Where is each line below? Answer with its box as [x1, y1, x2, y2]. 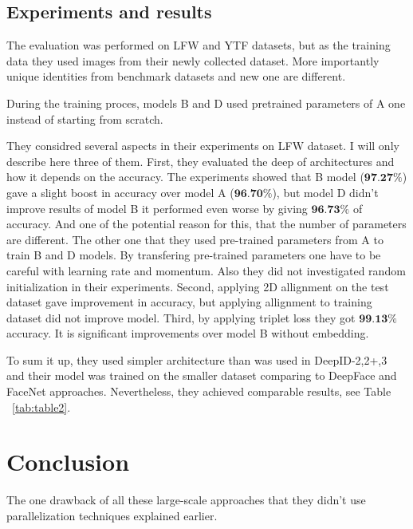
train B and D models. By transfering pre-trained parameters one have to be [6, 247, 381, 263]
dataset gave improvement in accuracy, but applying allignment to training [6, 294, 372, 310]
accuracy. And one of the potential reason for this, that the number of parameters [6, 215, 407, 232]
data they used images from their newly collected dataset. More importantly [6, 52, 380, 69]
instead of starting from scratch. [6, 110, 163, 127]
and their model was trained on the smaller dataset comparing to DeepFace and [6, 367, 397, 384]
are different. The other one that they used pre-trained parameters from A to [6, 231, 383, 247]
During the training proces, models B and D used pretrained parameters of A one [6, 94, 406, 111]
